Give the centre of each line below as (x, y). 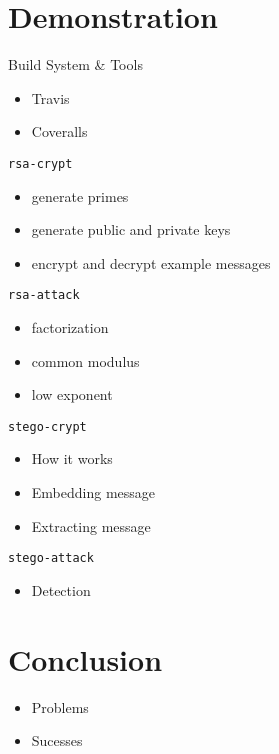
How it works (72, 458)
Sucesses (57, 740)
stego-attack (51, 558)
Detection (61, 589)
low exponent (72, 394)
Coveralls (59, 131)
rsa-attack (44, 295)
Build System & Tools (75, 64)
